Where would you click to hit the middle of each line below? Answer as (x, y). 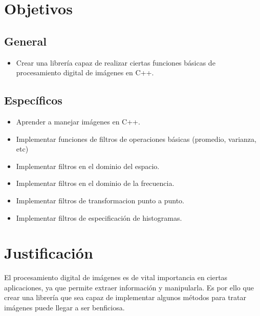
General (25, 41)
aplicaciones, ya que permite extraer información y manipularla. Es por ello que (129, 287)
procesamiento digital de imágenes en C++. (85, 72)
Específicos (33, 100)
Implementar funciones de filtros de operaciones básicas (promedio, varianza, (136, 139)
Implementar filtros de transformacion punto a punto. (100, 200)
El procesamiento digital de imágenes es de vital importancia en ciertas (116, 277)
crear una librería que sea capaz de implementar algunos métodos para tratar (125, 297)
